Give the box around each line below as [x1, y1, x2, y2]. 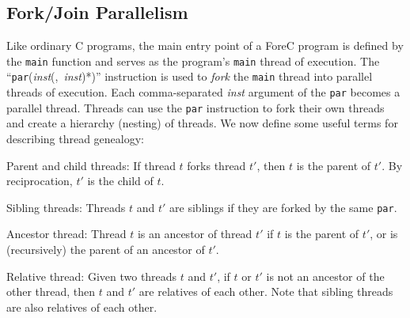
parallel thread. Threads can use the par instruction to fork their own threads [6, 99, 385, 115]
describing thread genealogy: [6, 131, 145, 147]
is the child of [87, 172, 154, 189]
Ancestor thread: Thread [6, 225, 127, 242]
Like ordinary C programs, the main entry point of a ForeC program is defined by [6, 37, 404, 54]
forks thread [187, 157, 246, 173]
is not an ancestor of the [266, 267, 385, 284]
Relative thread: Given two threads [6, 267, 177, 284]
